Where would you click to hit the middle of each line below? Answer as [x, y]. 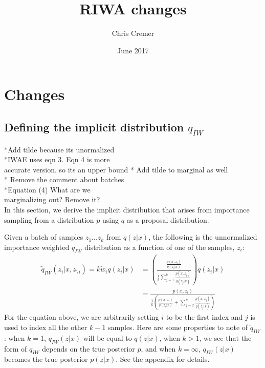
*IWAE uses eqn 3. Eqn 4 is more [57, 159]
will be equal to [107, 337]
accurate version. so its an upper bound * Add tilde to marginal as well [116, 169]
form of [16, 348]
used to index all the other [46, 327]
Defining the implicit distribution [94, 127]
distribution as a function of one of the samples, [160, 247]
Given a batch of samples [44, 237]
